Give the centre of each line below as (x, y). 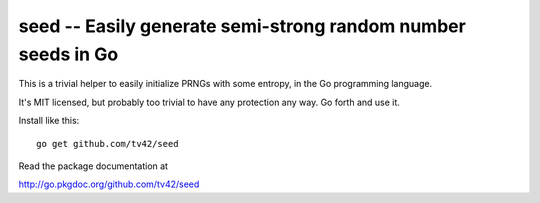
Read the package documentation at (93, 166)
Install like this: (49, 121)
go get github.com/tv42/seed (107, 143)
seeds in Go (68, 54)
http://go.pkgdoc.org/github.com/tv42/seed (109, 184)
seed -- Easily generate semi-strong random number (242, 26)
